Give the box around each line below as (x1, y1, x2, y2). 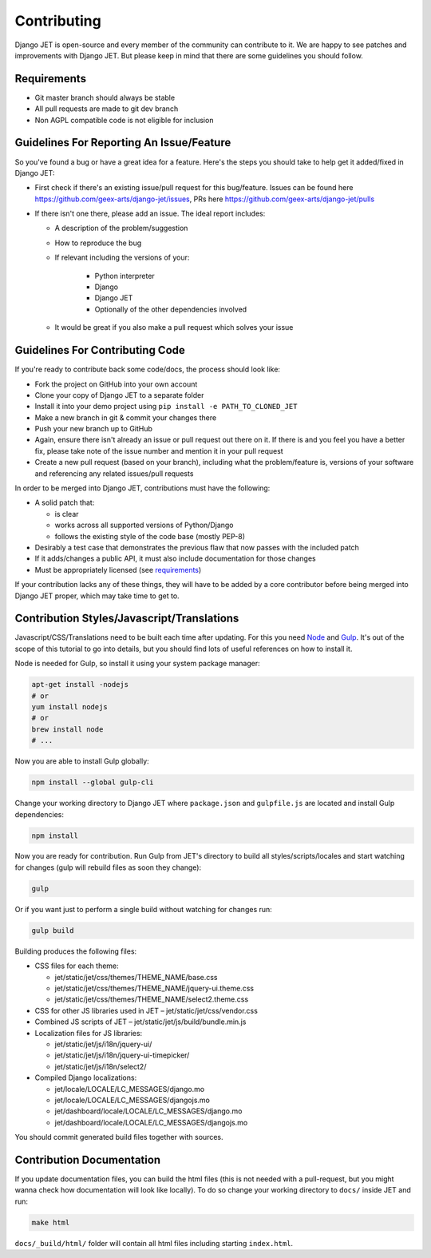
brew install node (31, 724, 104, 734)
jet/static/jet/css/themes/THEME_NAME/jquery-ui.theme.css (54, 983, 255, 993)
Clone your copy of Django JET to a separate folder (34, 390, 204, 399)
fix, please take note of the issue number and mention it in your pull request (34, 446, 283, 455)
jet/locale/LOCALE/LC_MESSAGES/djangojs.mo (54, 1095, 211, 1105)
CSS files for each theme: (34, 961, 119, 970)
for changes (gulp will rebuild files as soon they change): (14, 863, 202, 872)
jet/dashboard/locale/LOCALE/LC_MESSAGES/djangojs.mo (54, 1117, 248, 1127)
